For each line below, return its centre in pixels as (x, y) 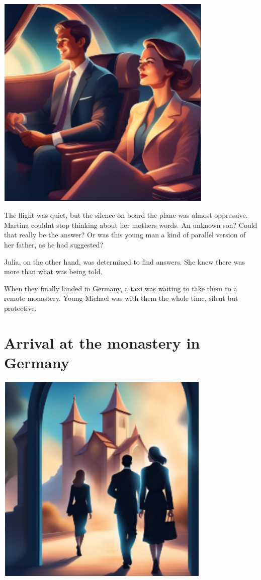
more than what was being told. (53, 271)
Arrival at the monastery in (102, 342)
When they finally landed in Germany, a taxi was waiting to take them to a (121, 288)
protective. (20, 308)
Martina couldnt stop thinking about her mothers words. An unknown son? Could (131, 225)
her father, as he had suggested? (54, 245)
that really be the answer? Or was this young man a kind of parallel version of (125, 235)
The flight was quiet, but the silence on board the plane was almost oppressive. (126, 215)
